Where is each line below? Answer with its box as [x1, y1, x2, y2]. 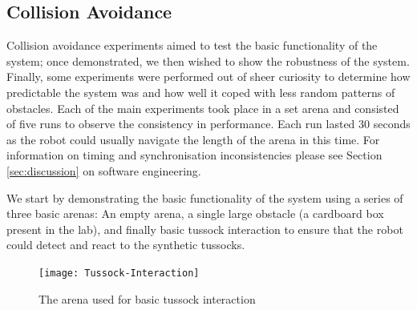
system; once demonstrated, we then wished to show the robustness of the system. [6, 52, 410, 69]
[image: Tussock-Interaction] [38, 267, 200, 279]
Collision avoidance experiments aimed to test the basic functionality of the [6, 37, 378, 54]
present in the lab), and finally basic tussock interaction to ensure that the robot [6, 220, 403, 237]
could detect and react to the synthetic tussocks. [6, 236, 245, 253]
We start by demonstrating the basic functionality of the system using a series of [6, 189, 403, 206]
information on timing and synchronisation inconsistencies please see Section [6, 147, 383, 163]
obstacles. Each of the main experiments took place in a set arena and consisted [6, 99, 399, 116]
